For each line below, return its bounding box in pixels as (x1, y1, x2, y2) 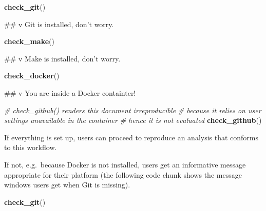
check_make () (4, 36, 54, 47)
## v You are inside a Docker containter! (4, 87, 136, 98)
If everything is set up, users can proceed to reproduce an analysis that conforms (4, 132, 259, 142)
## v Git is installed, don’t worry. (4, 18, 114, 29)
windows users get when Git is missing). (4, 179, 130, 190)
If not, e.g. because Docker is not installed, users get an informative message (4, 159, 246, 170)
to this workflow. (4, 142, 57, 153)
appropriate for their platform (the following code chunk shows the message (4, 169, 242, 180)
